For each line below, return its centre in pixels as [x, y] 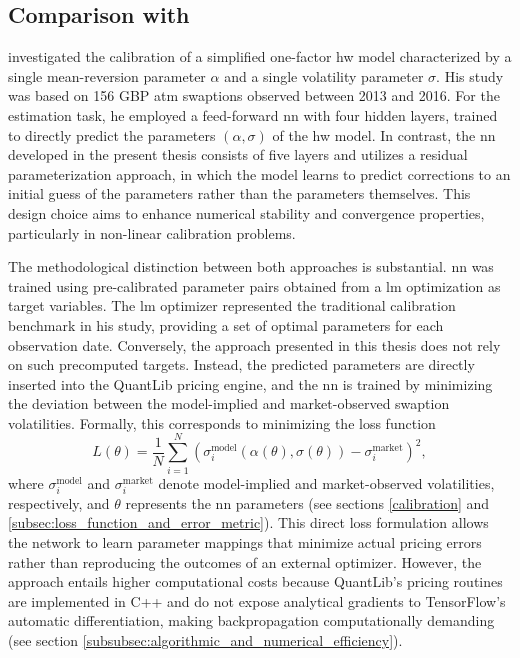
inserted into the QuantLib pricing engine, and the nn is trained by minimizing [250, 383]
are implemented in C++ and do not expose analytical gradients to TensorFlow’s [257, 600]
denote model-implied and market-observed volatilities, [326, 482]
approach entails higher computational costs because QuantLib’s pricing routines [255, 581]
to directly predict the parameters [112, 134]
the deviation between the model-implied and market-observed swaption [229, 403]
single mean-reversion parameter [107, 75]
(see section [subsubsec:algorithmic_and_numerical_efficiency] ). [205, 639]
